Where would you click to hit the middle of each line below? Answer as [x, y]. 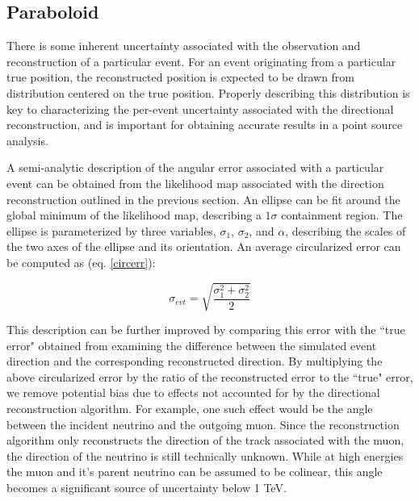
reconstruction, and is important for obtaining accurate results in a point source [205, 125]
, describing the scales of [346, 230]
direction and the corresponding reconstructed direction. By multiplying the [195, 361]
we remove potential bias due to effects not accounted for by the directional [193, 392]
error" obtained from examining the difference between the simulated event [192, 345]
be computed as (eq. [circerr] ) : [81, 262]
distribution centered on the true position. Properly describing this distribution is [208, 92]
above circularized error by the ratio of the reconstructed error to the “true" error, [210, 376]
